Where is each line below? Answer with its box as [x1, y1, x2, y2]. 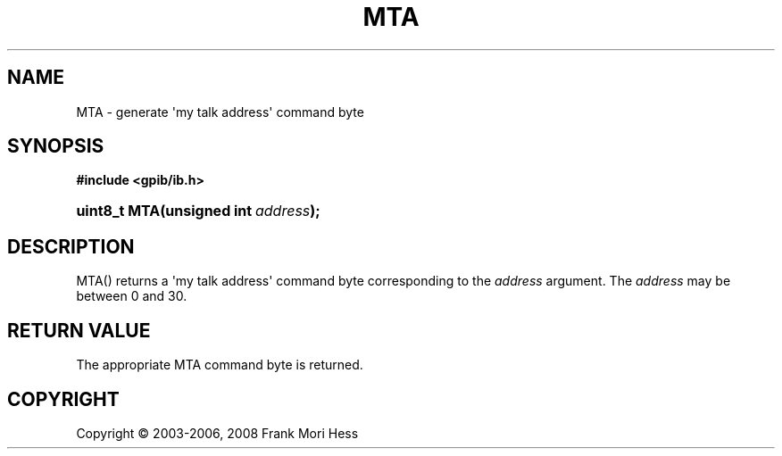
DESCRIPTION [7, 235, 135, 258]
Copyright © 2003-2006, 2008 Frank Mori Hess [76, 425, 359, 441]
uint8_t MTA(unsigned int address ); [76, 202, 320, 220]
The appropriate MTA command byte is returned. [76, 357, 363, 373]
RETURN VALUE [7, 319, 151, 342]
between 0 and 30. [76, 288, 187, 304]
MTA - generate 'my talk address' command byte [76, 104, 364, 120]
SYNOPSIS [7, 135, 104, 158]
